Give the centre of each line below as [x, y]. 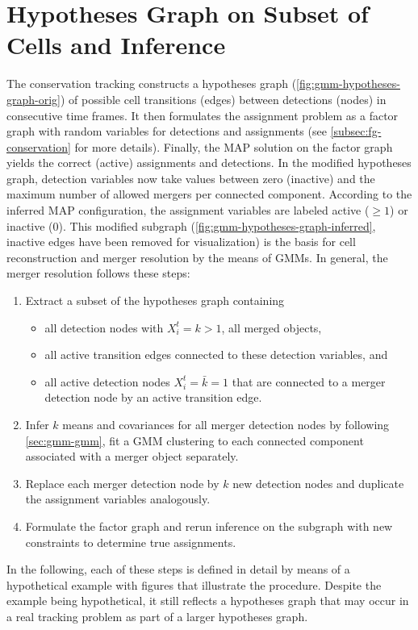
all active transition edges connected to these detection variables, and [216, 355]
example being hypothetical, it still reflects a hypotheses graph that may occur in [208, 601]
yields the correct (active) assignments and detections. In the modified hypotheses [209, 163]
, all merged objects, [272, 327]
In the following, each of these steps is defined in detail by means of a [178, 569]
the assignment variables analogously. [118, 499]
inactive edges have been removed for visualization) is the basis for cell [181, 242]
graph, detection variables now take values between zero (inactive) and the [191, 178]
